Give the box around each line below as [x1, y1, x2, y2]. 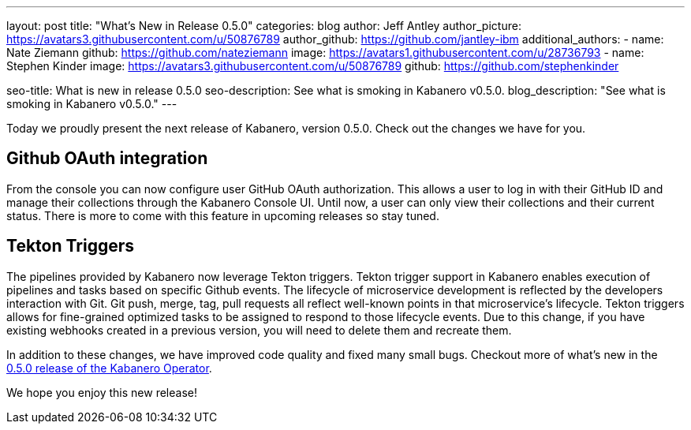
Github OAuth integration [6, 148, 208, 169]
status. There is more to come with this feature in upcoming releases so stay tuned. [6, 208, 439, 222]
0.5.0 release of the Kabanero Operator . [6, 361, 212, 375]
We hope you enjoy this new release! [6, 385, 197, 399]
